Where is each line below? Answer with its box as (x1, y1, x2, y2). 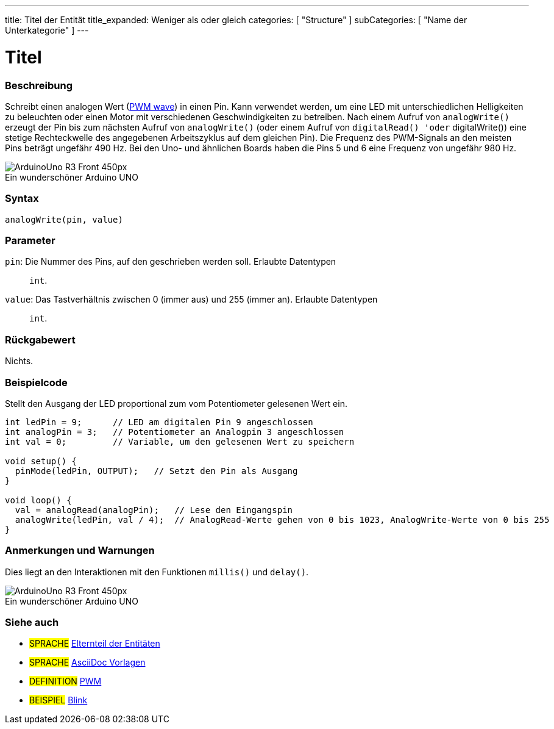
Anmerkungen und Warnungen (5, 544, 155, 557)
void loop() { (5, 495, 72, 505)
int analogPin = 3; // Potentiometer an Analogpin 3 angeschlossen (5, 426, 344, 437)
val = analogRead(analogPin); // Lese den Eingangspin (15, 505, 293, 515)
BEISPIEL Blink (29, 695, 88, 706)
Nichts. (5, 356, 34, 367)
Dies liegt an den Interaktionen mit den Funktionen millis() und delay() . (5, 566, 309, 577)
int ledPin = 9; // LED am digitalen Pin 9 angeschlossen (5, 417, 313, 427)
